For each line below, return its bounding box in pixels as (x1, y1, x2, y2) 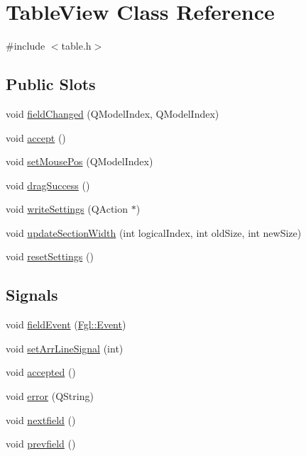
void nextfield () (6, 412, 76, 427)
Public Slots (6, 73, 96, 95)
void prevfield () (6, 436, 76, 451)
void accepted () (6, 365, 76, 379)
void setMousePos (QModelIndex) (6, 154, 153, 169)
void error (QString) (6, 389, 94, 404)
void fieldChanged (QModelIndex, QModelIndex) (6, 106, 219, 121)
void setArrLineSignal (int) (6, 340, 124, 355)
